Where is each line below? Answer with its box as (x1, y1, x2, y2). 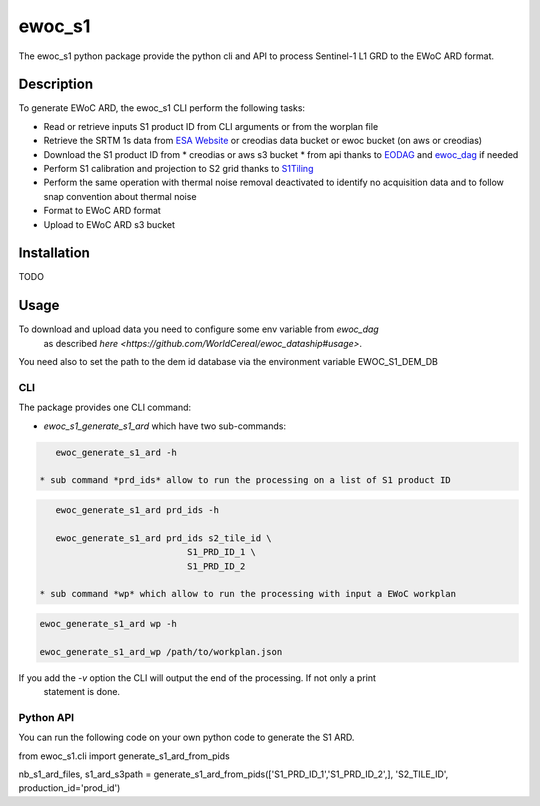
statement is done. (43, 686, 120, 698)
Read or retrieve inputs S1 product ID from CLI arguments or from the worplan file (43, 120, 379, 132)
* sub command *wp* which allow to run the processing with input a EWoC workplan (39, 588, 457, 600)
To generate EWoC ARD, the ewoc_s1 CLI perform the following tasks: (18, 102, 305, 114)
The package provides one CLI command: (18, 401, 192, 414)
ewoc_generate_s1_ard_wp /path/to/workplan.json (39, 646, 283, 657)
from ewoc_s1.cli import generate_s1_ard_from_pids (18, 750, 230, 762)
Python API (18, 710, 75, 724)
